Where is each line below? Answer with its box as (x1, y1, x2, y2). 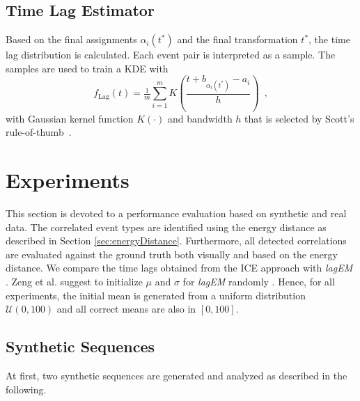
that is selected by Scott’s (244, 111, 354, 125)
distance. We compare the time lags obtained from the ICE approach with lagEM (6, 260, 353, 275)
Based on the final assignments (6, 32, 137, 47)
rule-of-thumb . (6, 125, 72, 139)
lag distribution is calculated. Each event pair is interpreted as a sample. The (6, 47, 336, 62)
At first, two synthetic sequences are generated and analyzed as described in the (6, 368, 347, 382)
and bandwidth (168, 111, 233, 125)
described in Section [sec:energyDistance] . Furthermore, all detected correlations (6, 233, 347, 248)
